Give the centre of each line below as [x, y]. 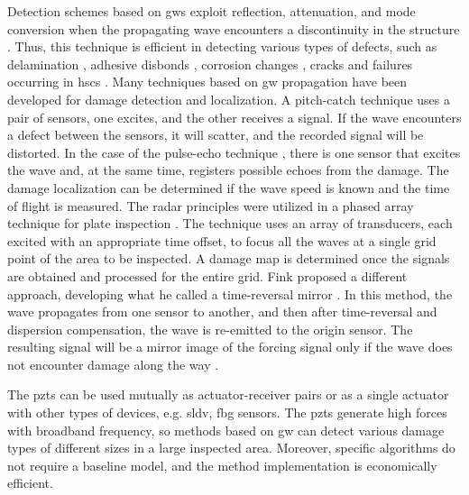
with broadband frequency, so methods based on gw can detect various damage [226, 430]
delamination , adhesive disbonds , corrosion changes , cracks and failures [210, 64]
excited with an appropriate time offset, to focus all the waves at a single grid [222, 240]
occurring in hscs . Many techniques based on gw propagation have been [207, 82]
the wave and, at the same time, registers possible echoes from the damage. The [228, 170]
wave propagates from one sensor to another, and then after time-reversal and [222, 312]
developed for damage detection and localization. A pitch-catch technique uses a [229, 99]
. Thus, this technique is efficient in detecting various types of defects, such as [222, 46]
